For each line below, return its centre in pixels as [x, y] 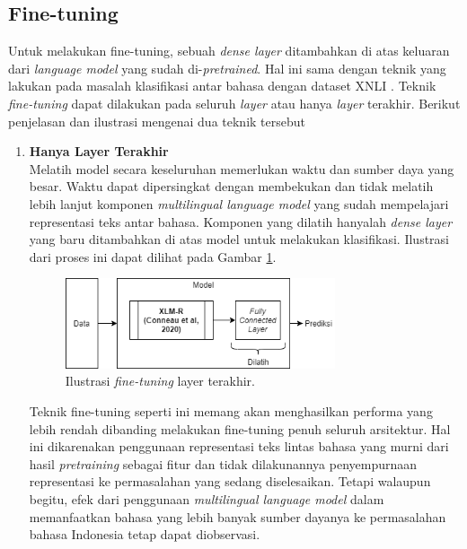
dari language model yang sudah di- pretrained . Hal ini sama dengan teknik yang [227, 68]
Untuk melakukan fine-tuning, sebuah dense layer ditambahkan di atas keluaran [229, 51]
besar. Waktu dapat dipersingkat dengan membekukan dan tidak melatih [231, 186]
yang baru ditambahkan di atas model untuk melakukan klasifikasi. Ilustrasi [239, 239]
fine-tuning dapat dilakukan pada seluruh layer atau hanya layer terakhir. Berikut [234, 103]
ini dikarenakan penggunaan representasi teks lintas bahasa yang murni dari [239, 446]
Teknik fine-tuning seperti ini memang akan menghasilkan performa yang [231, 411]
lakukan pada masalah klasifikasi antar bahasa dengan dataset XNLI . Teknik [222, 86]
